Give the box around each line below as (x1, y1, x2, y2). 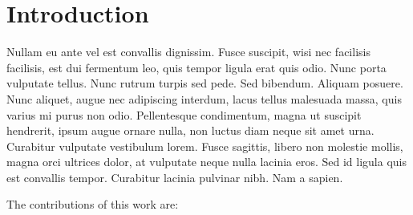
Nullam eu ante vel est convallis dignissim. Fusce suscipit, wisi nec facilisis (6, 43, 370, 60)
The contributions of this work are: (6, 196, 179, 213)
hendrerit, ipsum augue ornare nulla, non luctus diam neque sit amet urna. (6, 122, 375, 139)
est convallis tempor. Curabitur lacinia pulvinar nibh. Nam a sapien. (6, 168, 343, 185)
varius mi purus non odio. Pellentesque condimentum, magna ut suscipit (6, 106, 362, 123)
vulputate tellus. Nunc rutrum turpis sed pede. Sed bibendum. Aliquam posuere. (6, 75, 403, 91)
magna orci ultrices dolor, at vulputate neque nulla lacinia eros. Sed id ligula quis (6, 153, 407, 170)
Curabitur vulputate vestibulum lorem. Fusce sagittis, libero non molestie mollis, (6, 137, 403, 154)
